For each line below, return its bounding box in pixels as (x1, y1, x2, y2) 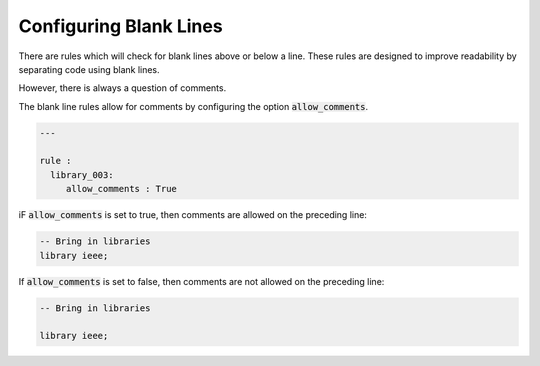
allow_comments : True (65, 183, 177, 195)
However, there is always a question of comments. (18, 82, 227, 94)
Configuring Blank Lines (18, 15, 224, 37)
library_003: (50, 169, 114, 180)
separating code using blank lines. (18, 63, 160, 75)
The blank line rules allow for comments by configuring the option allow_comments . (18, 100, 369, 112)
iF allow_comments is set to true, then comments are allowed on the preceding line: (18, 209, 367, 221)
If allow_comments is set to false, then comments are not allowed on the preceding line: (18, 275, 385, 287)
